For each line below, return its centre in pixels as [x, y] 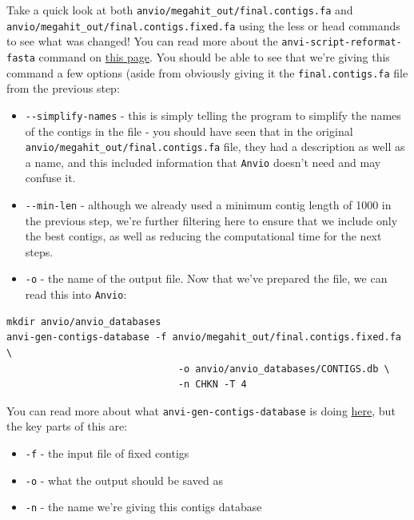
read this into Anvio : [76, 294]
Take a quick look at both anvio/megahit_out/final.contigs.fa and [180, 10]
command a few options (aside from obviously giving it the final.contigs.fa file [207, 72]
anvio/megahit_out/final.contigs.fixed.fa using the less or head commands [203, 25]
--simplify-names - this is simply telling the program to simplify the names [213, 115]
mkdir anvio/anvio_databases [84, 322]
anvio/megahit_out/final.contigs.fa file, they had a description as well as [215, 147]
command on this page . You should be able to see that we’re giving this [214, 56]
